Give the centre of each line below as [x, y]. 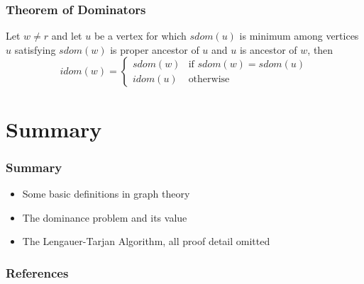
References [37, 272]
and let [67, 36]
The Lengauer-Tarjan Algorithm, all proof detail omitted [146, 241]
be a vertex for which [140, 36]
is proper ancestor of [155, 49]
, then [320, 49]
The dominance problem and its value [105, 217]
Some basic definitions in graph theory [106, 193]
